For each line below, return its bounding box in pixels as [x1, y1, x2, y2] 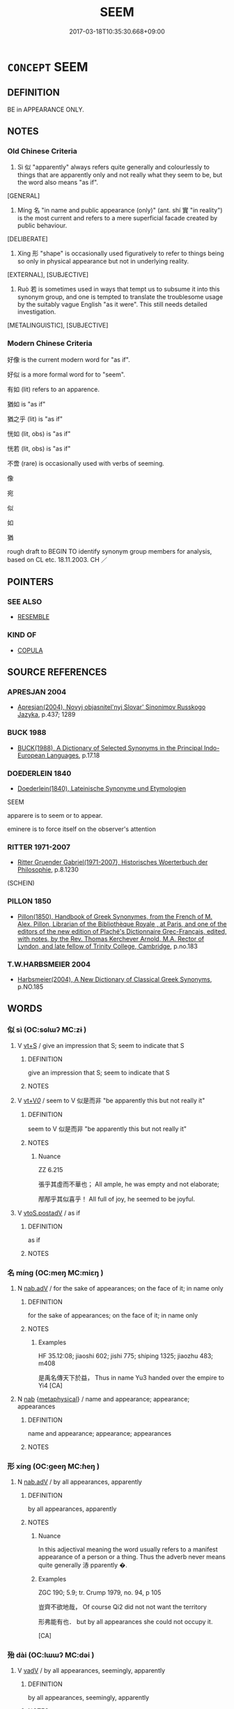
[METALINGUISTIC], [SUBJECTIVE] [7, 321, 109, 330]
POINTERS [7, 576, 54, 588]
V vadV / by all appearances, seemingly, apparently [17, 1666, 166, 1675]
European [17, 751, 45, 759]
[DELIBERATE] [7, 235, 48, 243]
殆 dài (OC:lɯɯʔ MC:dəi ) [7, 1650, 95, 1660]
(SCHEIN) [7, 879, 35, 888]
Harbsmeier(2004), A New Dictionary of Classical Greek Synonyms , [17, 975, 212, 983]
